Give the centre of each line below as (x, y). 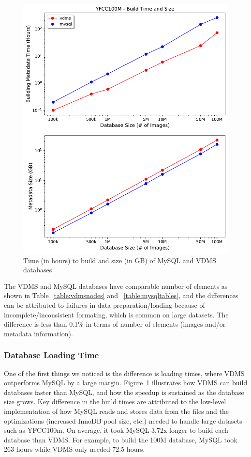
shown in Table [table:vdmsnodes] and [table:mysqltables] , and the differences (121, 295)
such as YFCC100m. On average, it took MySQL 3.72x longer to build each (116, 430)
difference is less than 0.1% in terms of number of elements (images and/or (115, 324)
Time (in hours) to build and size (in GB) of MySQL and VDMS (120, 260)
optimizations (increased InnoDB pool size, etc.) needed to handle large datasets (123, 420)
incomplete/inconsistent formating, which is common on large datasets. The (116, 314)
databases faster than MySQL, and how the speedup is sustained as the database (124, 392)
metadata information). (38, 333)
